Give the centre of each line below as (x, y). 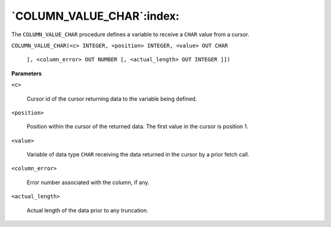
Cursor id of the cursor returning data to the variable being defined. (112, 99)
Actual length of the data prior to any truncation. (87, 210)
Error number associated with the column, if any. (88, 182)
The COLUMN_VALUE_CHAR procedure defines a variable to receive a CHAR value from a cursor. (130, 34)
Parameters (27, 73)
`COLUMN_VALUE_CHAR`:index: (95, 16)
